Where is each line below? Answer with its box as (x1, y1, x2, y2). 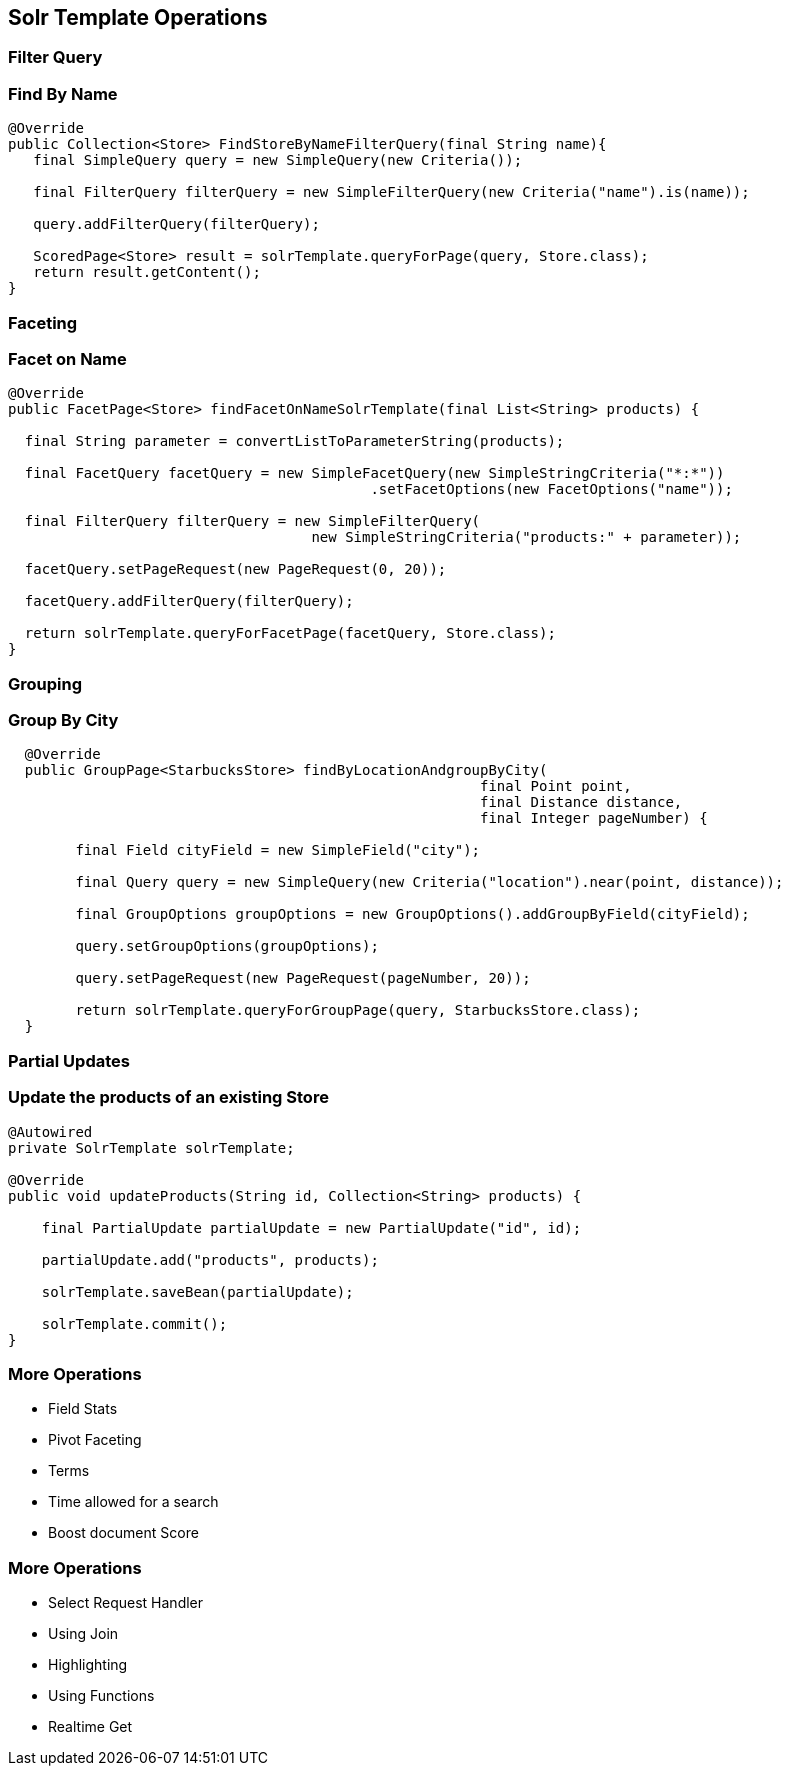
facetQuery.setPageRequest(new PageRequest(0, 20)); (24, 561, 447, 578)
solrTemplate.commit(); (41, 1315, 228, 1332)
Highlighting (48, 1656, 128, 1674)
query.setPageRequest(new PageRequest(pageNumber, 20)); (75, 970, 531, 987)
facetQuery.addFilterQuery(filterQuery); (24, 593, 354, 610)
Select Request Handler (48, 1594, 204, 1612)
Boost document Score (48, 1524, 199, 1542)
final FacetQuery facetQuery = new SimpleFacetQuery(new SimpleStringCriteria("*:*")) (24, 465, 725, 482)
